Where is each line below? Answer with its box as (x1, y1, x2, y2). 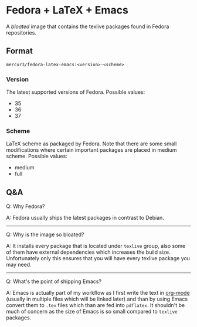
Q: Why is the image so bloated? (6, 231, 84, 238)
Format (6, 46, 33, 56)
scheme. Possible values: (6, 153, 67, 160)
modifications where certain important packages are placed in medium (6, 147, 177, 154)
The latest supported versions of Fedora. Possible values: (6, 88, 145, 96)
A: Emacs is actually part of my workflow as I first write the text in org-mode (6, 289, 190, 297)
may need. (6, 261, 32, 268)
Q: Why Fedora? (6, 203, 45, 210)
